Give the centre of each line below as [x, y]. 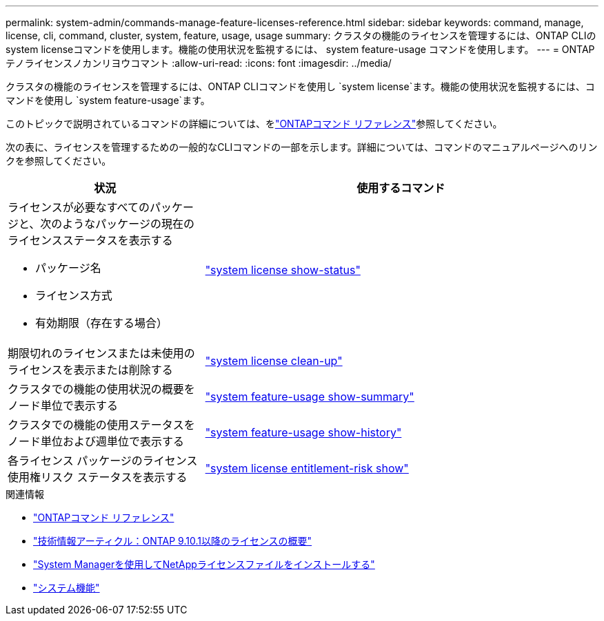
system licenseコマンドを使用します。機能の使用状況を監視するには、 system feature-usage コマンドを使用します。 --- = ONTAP [300, 49]
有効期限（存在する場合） [102, 323]
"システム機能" [67, 588]
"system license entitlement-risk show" [307, 468]
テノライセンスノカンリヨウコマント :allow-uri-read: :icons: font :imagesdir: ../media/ [199, 63]
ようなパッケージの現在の [129, 224]
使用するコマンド [401, 188]
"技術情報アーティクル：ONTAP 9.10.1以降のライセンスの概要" [173, 541]
